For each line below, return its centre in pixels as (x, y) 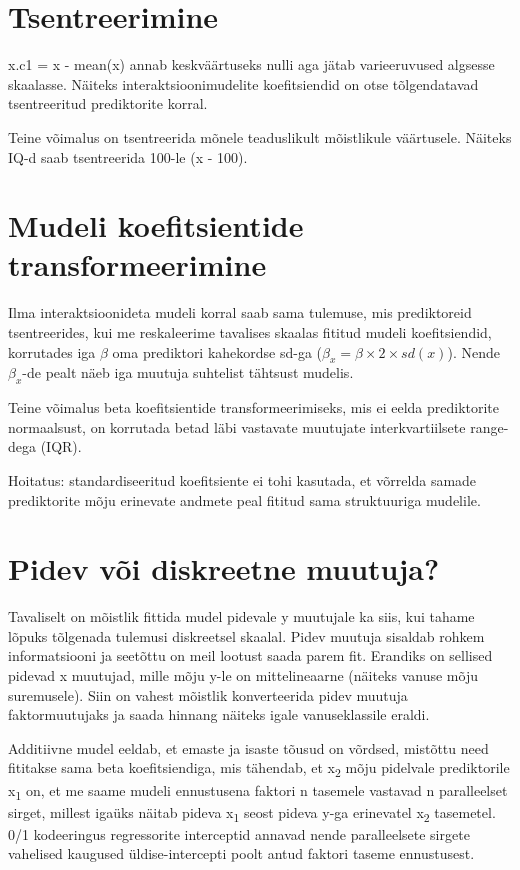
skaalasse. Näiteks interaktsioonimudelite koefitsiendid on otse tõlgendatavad (243, 83)
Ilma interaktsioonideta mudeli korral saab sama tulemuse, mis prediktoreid (240, 312)
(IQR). (61, 446)
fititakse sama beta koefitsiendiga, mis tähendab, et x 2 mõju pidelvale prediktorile (259, 769)
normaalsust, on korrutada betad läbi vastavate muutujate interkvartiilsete (237, 426)
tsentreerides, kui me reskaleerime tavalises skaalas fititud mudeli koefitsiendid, (250, 332)
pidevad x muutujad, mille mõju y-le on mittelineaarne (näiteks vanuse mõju (243, 675)
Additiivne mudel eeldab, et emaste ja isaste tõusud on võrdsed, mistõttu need (248, 747)
